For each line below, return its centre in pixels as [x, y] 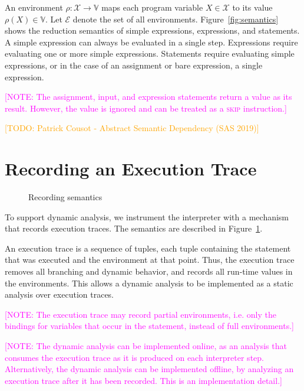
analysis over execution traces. [60, 294]
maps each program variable [152, 7]
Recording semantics [65, 197]
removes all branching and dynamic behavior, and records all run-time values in [149, 271]
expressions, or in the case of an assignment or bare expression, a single [134, 65]
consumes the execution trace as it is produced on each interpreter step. [134, 357]
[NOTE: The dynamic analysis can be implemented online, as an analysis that [146, 346]
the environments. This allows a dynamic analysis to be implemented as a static [149, 283]
